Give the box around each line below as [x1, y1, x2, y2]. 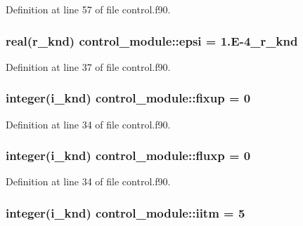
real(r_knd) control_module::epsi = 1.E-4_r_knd [6, 32, 298, 49]
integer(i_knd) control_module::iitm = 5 [6, 204, 245, 221]
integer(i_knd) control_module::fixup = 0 [6, 89, 251, 107]
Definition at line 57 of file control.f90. [6, 2, 171, 16]
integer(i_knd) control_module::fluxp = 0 [6, 147, 251, 164]
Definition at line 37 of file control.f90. [6, 59, 171, 74]
